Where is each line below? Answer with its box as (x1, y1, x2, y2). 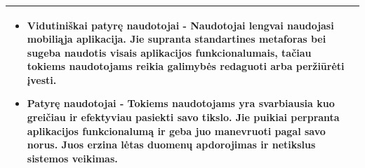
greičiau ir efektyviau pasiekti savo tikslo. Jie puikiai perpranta (27, 110, 340, 125)
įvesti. (27, 72, 57, 87)
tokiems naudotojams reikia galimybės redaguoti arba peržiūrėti (27, 59, 345, 73)
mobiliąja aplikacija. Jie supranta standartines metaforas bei (27, 31, 326, 46)
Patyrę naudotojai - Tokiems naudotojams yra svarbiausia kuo (27, 96, 335, 111)
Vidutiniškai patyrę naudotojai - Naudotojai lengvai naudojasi (27, 17, 334, 32)
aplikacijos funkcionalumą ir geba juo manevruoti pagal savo (27, 123, 326, 138)
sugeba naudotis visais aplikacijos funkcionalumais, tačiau (27, 45, 312, 59)
